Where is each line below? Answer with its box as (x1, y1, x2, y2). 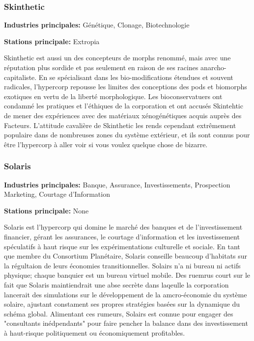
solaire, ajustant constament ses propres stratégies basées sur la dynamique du (4, 299, 240, 309)
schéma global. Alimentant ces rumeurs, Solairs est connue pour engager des (4, 308, 233, 318)
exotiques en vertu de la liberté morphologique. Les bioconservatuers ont (4, 91, 223, 101)
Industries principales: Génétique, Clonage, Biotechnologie (4, 20, 190, 30)
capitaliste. (4, 72, 37, 82)
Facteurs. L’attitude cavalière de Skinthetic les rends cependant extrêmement (4, 120, 236, 130)
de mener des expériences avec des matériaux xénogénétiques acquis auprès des (4, 110, 242, 120)
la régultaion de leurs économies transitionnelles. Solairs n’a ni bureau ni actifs (4, 260, 241, 270)
